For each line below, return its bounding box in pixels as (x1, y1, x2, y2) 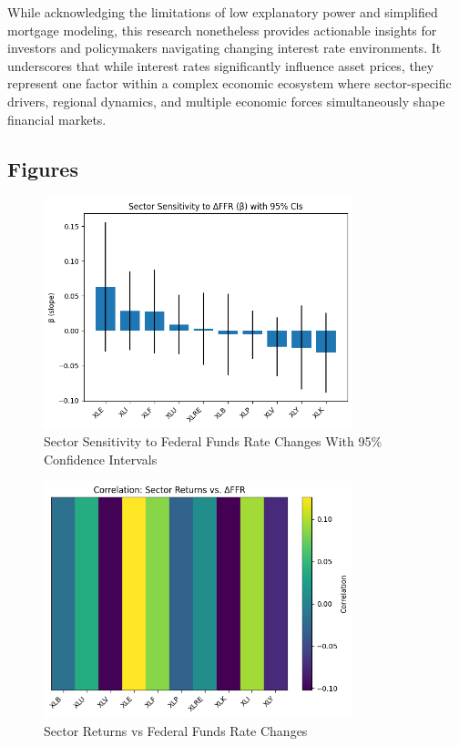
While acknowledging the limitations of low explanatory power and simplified (7, 3, 438, 21)
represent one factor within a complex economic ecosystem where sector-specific (7, 74, 452, 93)
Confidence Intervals (44, 449, 158, 468)
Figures (7, 154, 78, 182)
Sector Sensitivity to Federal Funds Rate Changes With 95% (44, 431, 382, 450)
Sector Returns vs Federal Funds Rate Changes (44, 720, 308, 740)
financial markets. (7, 109, 107, 128)
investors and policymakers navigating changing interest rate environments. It (7, 38, 442, 57)
